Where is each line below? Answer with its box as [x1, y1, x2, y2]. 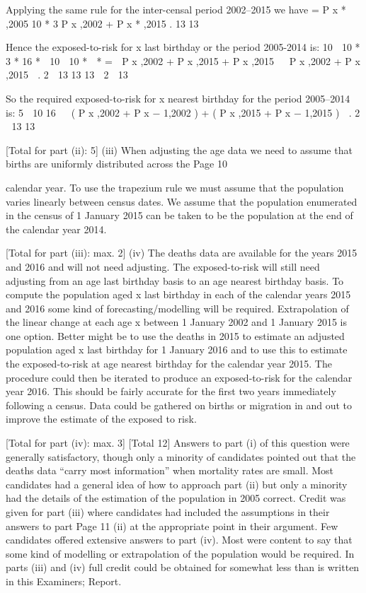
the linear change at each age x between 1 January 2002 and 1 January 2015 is [6, 315, 347, 329]
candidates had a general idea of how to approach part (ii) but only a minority [6, 476, 348, 491]
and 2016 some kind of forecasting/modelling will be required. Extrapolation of [6, 300, 349, 315]
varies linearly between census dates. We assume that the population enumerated [6, 194, 358, 209]
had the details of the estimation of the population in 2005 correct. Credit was [6, 491, 346, 505]
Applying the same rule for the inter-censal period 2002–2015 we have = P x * [6, 2, 346, 16]
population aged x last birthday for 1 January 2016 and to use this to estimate [6, 342, 348, 357]
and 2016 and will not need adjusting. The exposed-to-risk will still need [6, 259, 320, 274]
